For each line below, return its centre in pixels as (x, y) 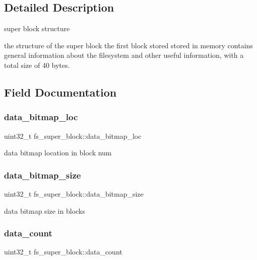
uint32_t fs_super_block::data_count (63, 252)
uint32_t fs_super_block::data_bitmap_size (74, 193)
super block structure (37, 28)
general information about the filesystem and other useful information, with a (124, 55)
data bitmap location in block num (58, 153)
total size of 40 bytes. (37, 65)
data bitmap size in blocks (45, 210)
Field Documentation (60, 92)
